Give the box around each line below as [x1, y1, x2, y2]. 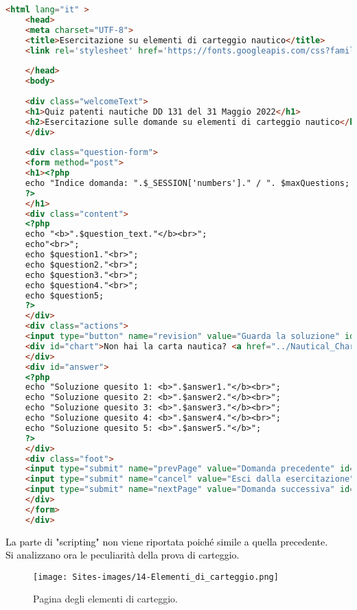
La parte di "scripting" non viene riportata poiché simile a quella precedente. [5, 534, 328, 548]
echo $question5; [25, 290, 104, 301]
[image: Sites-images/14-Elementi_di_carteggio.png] [33, 572, 279, 582]
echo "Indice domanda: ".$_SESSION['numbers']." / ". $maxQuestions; [25, 178, 350, 188]
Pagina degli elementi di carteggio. [33, 591, 178, 606]
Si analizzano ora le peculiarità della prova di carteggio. [5, 548, 240, 562]
